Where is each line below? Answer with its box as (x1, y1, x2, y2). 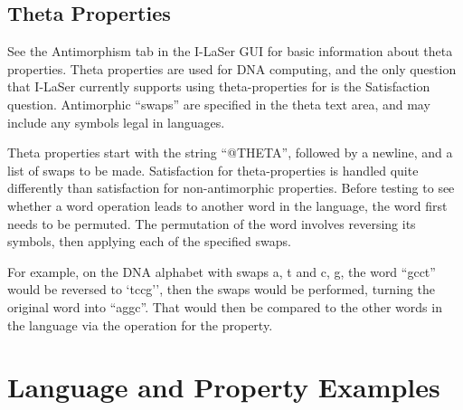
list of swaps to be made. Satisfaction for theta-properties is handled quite (7, 160, 419, 179)
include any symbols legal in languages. (7, 112, 225, 131)
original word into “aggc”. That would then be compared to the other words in (7, 297, 442, 316)
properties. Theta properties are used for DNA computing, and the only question (7, 59, 457, 78)
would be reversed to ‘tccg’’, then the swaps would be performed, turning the (7, 280, 435, 299)
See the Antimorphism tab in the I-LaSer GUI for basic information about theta (7, 42, 453, 61)
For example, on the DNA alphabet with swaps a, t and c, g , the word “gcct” (7, 262, 436, 281)
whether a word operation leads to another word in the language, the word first (7, 195, 448, 215)
